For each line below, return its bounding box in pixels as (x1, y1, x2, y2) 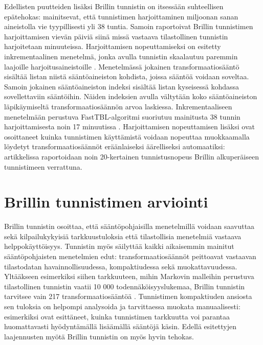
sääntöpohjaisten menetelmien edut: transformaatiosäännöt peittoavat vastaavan (4, 251, 256, 261)
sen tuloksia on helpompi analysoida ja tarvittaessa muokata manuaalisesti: (4, 301, 240, 311)
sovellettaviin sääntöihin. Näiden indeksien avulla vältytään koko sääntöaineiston (4, 91, 257, 102)
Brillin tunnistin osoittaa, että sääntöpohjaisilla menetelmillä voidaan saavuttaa (4, 221, 255, 232)
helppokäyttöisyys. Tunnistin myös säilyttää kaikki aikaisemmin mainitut (4, 241, 234, 251)
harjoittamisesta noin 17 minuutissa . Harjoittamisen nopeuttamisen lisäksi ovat (4, 121, 255, 132)
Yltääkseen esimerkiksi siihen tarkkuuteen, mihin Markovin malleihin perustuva (4, 271, 254, 282)
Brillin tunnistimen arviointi (4, 191, 208, 212)
